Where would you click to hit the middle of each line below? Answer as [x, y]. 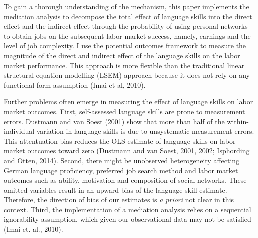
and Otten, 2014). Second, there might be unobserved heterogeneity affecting [122, 160]
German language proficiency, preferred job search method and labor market [121, 170]
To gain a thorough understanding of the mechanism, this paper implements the [127, 6]
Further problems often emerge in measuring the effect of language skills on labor [129, 102]
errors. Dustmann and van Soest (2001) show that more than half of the [114, 121]
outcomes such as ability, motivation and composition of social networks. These [125, 180]
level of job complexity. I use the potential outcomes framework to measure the [125, 46]
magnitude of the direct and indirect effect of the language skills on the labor [122, 55]
